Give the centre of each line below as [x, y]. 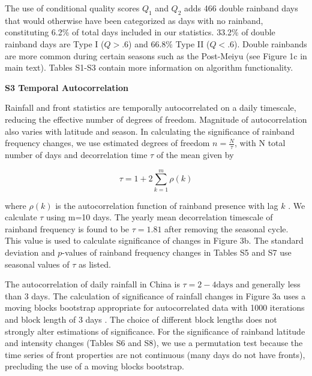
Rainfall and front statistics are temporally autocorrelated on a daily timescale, [151, 107]
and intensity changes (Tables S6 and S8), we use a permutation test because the [154, 343]
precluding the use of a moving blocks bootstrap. [94, 366]
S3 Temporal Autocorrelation [67, 87]
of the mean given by [195, 154]
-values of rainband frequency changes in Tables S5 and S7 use [177, 252]
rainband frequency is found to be [67, 228]
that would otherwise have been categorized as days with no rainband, [134, 20]
